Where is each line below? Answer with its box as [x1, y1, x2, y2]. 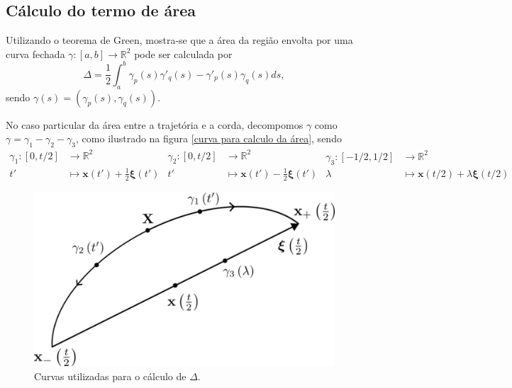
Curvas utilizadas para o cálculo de [34, 368, 187, 383]
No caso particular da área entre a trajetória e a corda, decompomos [6, 117, 304, 132]
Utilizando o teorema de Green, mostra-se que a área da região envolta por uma [6, 33, 353, 47]
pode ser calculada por [134, 46, 233, 61]
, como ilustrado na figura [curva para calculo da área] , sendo [76, 131, 342, 146]
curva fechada [6, 46, 65, 61]
